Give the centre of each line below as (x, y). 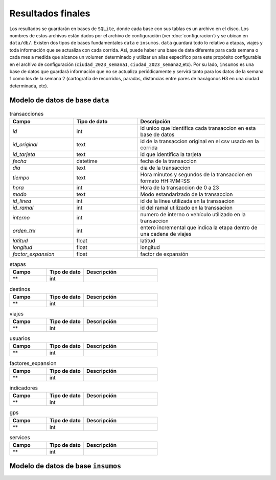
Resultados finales (50, 13)
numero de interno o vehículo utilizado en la (193, 214)
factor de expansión (164, 254)
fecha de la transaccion (168, 161)
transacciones (27, 113)
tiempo (21, 177)
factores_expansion (33, 363)
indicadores (24, 388)
